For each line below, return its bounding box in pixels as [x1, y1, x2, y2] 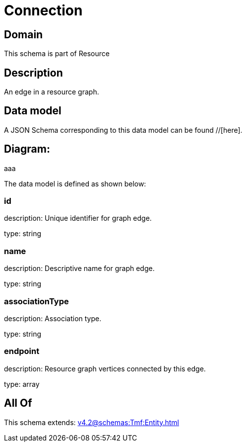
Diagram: [4, 143, 50, 156]
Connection [4, 2, 83, 19]
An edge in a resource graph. [4, 88, 99, 96]
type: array [4, 379, 40, 388]
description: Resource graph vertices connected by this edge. [4, 364, 206, 373]
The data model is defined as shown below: [4, 179, 146, 188]
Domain [4, 28, 43, 41]
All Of [4, 397, 32, 410]
